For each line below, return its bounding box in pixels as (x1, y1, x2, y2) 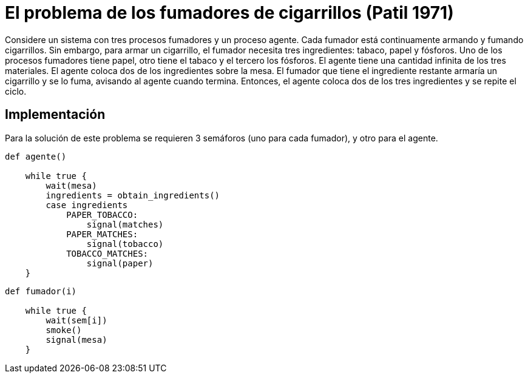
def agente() (5, 151, 67, 161)
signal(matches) (86, 219, 164, 229)
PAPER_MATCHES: (66, 229, 138, 239)
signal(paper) (86, 258, 154, 268)
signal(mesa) (46, 334, 107, 345)
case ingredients (46, 200, 128, 210)
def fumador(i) (5, 286, 77, 296)
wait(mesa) (46, 180, 97, 191)
